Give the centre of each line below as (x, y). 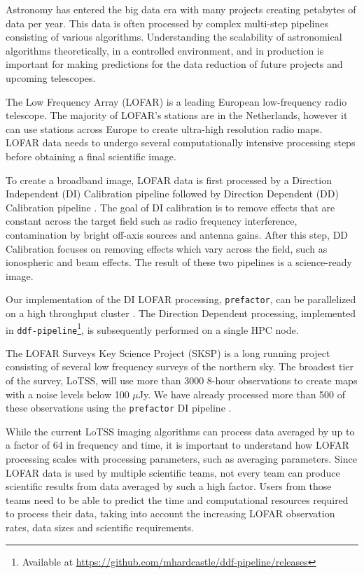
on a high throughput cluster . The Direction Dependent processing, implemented (181, 313)
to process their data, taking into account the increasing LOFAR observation (170, 513)
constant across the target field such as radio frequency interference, (152, 221)
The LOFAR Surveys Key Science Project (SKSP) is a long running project (168, 352)
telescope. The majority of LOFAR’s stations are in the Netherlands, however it (177, 115)
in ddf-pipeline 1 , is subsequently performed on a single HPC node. (152, 328)
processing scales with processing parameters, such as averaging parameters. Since (181, 459)
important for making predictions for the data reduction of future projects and (174, 64)
